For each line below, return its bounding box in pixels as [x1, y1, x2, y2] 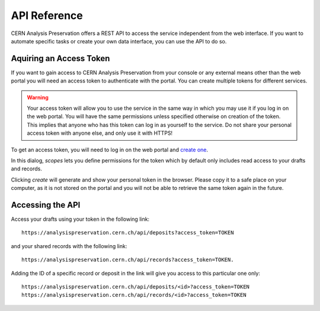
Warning [27, 94, 49, 101]
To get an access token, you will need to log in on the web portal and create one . [11, 146, 209, 153]
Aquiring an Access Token [11, 53, 110, 64]
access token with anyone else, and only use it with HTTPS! [27, 129, 173, 137]
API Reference [11, 9, 83, 22]
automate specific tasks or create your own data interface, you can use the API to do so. [11, 37, 227, 45]
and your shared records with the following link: [11, 242, 127, 249]
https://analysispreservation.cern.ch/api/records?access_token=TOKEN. [21, 256, 234, 264]
